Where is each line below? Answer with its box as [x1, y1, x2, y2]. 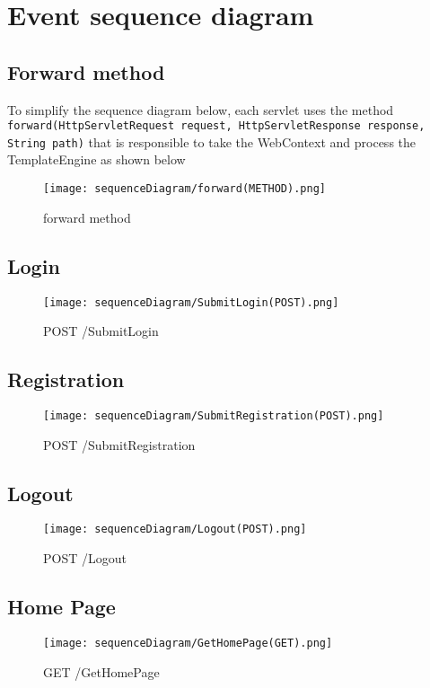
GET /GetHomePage [43, 662, 160, 681]
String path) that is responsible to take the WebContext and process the [7, 132, 417, 151]
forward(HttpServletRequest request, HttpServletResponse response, [7, 119, 426, 133]
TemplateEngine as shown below [7, 150, 186, 169]
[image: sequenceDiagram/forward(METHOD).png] [43, 182, 326, 196]
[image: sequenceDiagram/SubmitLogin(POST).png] [43, 295, 339, 309]
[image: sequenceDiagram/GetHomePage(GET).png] [43, 636, 333, 649]
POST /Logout [43, 549, 127, 568]
